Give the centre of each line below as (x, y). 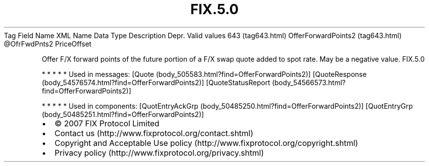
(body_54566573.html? (309, 82)
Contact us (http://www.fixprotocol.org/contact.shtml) (154, 133)
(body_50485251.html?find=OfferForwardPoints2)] (123, 114)
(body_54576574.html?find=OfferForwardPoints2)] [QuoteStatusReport (156, 82)
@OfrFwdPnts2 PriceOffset (48, 44)
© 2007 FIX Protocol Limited (107, 123)
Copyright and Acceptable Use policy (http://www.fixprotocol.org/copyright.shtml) (206, 143)
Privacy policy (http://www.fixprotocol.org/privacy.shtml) (159, 153)
